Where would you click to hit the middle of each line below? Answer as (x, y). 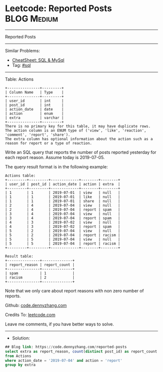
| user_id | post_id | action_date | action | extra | (63, 184)
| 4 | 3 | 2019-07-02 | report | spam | (63, 226)
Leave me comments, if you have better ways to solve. (59, 324)
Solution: (21, 338)
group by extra (20, 365)
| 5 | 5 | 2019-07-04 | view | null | (63, 239)
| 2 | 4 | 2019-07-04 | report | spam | (63, 210)
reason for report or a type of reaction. (49, 143)
